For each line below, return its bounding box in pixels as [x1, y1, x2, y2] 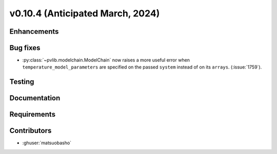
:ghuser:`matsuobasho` [22, 140, 72, 146]
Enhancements [9, 27, 59, 36]
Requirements [9, 110, 56, 119]
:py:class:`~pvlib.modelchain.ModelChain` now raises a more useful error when [22, 57, 190, 63]
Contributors [9, 126, 52, 135]
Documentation [9, 94, 61, 102]
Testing [9, 77, 34, 86]
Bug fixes [9, 43, 41, 52]
